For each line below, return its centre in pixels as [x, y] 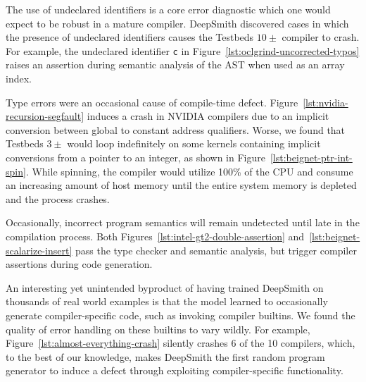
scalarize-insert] [39, 250]
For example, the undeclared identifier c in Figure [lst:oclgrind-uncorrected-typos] [183, 50]
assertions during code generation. [79, 264]
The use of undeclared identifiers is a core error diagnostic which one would [168, 9]
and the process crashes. [58, 198]
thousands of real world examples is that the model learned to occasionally [167, 301]
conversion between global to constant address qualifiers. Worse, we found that [176, 129]
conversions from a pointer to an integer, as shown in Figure [135, 157]
